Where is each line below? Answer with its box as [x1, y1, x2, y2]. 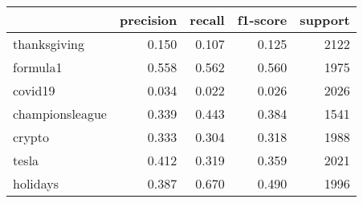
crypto [13, 128, 49, 146]
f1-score [237, 10, 288, 29]
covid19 [13, 81, 55, 99]
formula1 [13, 58, 63, 76]
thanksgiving [13, 35, 85, 53]
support [300, 10, 350, 29]
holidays [13, 174, 59, 193]
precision [119, 10, 177, 29]
